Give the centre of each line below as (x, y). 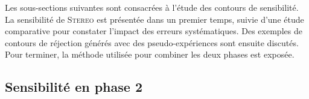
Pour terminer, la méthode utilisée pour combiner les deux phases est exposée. (150, 54)
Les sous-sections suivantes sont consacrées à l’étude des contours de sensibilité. (152, 7)
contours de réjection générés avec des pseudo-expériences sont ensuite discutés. (152, 42)
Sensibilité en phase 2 (74, 87)
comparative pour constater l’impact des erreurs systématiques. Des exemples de (154, 31)
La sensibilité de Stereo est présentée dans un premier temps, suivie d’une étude (154, 19)
